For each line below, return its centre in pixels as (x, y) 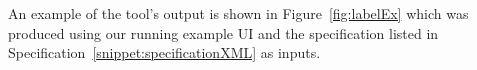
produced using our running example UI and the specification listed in (223, 32)
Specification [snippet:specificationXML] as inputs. (164, 52)
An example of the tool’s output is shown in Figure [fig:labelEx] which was (238, 13)
